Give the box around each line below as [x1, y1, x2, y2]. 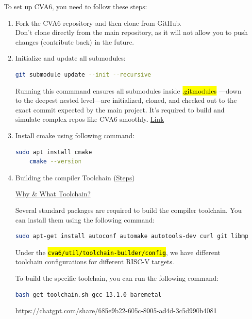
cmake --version [29, 158, 82, 165]
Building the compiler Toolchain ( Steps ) [15, 172, 135, 182]
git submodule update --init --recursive [15, 71, 151, 78]
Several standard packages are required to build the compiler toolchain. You [15, 205, 242, 215]
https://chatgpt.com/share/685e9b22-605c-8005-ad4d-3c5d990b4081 [15, 305, 217, 316]
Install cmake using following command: [15, 130, 134, 140]
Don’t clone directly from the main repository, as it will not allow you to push [15, 27, 248, 37]
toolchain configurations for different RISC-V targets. [15, 256, 174, 267]
